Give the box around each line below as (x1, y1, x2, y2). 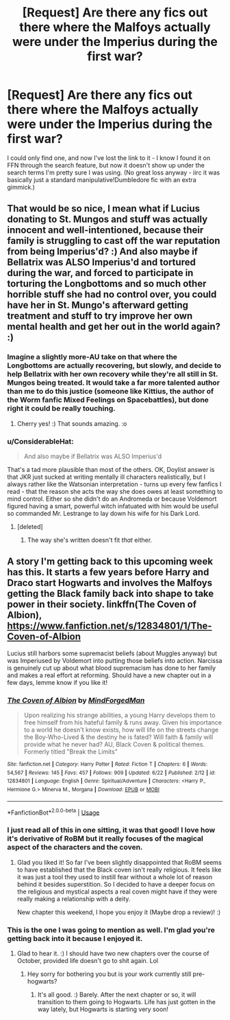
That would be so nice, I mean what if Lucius (7, 203, 201, 214)
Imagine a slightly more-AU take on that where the (7, 352, 178, 362)
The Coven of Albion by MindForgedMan (7, 695, 145, 705)
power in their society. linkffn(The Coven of (7, 599, 197, 611)
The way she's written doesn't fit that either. (27, 536, 153, 544)
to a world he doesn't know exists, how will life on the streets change (23, 726, 219, 734)
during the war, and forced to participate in (7, 267, 194, 279)
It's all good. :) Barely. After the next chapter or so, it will (37, 990, 196, 999)
